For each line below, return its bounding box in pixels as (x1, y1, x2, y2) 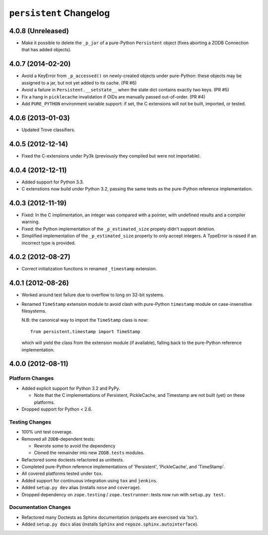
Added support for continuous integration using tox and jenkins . (21, 477, 158, 483)
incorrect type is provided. (21, 240, 76, 246)
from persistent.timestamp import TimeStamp (30, 329, 141, 334)
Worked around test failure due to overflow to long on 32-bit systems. (21, 292, 165, 298)
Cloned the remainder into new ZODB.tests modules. (34, 450, 145, 456)
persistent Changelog (9, 7, 110, 18)
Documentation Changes (9, 504, 71, 511)
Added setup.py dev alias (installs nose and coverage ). (21, 485, 141, 491)
